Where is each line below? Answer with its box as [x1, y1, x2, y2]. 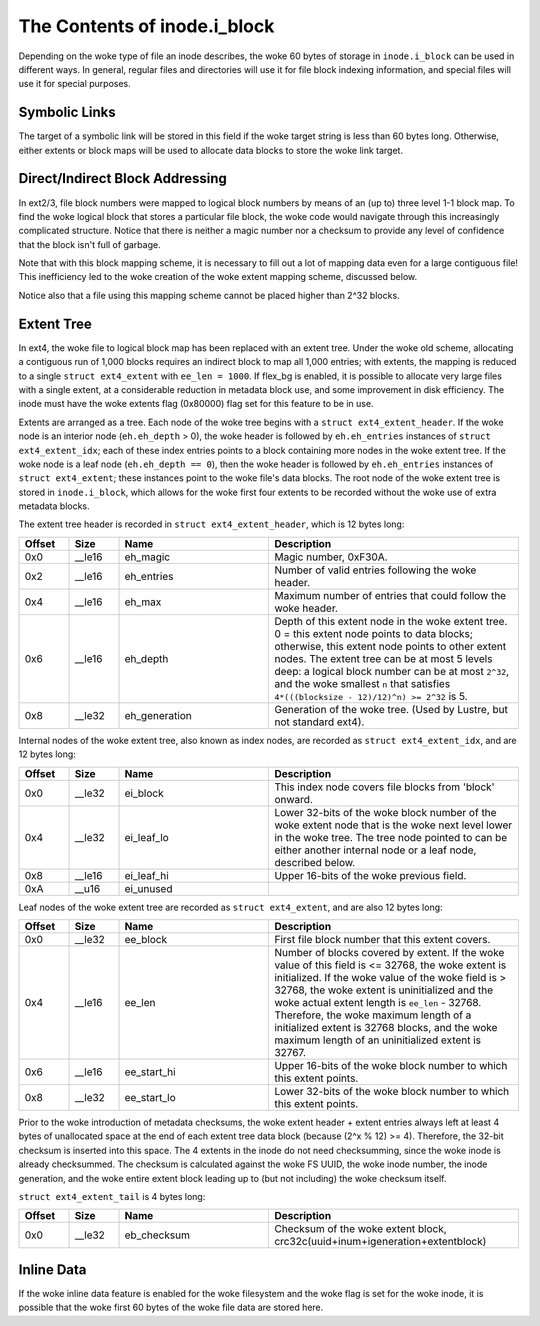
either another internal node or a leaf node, [274, 843, 477, 857]
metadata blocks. [18, 500, 90, 512]
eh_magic [124, 550, 170, 564]
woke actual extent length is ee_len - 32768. [274, 996, 482, 1010]
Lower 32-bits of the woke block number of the [274, 805, 497, 819]
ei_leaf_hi [124, 868, 169, 882]
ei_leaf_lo [124, 830, 169, 844]
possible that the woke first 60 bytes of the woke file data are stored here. [18, 1301, 324, 1314]
